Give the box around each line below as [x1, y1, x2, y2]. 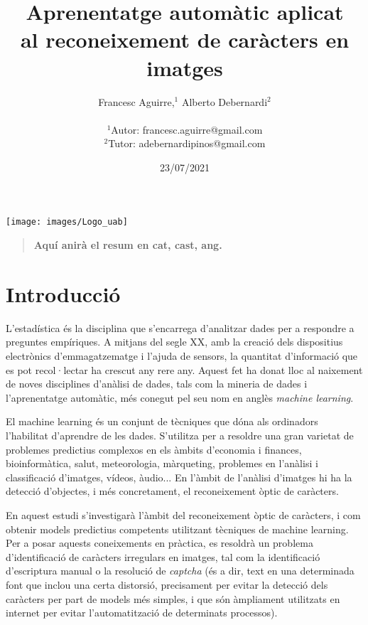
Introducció [6, 279, 121, 308]
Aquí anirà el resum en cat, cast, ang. [33, 237, 222, 252]
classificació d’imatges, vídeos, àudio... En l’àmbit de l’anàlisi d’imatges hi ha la [6, 469, 352, 484]
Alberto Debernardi [181, 94, 268, 109]
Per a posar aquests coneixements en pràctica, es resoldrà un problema [6, 535, 313, 550]
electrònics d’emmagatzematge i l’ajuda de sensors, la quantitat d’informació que [6, 348, 358, 363]
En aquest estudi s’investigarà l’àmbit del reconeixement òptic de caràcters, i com [6, 507, 361, 522]
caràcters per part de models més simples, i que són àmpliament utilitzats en [6, 591, 340, 606]
